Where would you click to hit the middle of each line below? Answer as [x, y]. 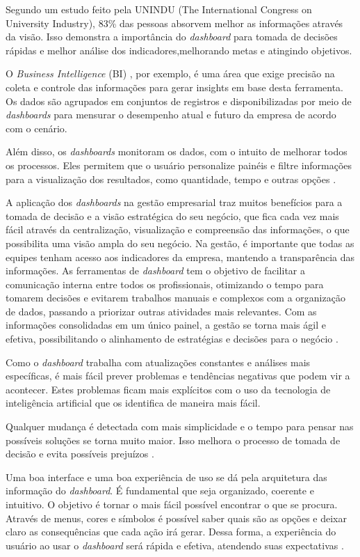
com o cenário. [36, 128]
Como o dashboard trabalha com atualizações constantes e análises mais [158, 362]
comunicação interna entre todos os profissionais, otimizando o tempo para [165, 284]
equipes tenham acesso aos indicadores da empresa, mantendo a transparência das [180, 257]
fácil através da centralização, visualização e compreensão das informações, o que [178, 229]
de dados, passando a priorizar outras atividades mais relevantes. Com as [161, 311]
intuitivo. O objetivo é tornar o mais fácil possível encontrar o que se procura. [172, 504]
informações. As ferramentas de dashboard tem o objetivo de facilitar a [155, 270]
